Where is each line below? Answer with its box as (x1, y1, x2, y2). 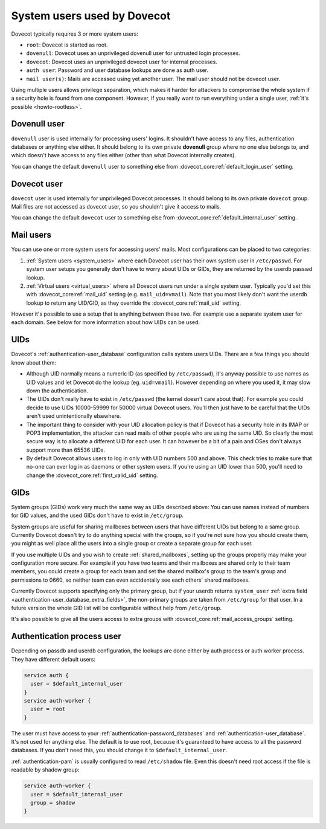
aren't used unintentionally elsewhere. (26, 412, 121, 420)
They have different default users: (11, 655, 96, 663)
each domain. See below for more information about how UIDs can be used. (11, 319, 200, 326)
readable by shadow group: (11, 766, 80, 773)
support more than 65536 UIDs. (26, 446, 106, 454)
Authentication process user (11, 631, 122, 642)
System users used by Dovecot (11, 9, 171, 22)
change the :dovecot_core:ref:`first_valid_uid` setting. (26, 472, 158, 479)
